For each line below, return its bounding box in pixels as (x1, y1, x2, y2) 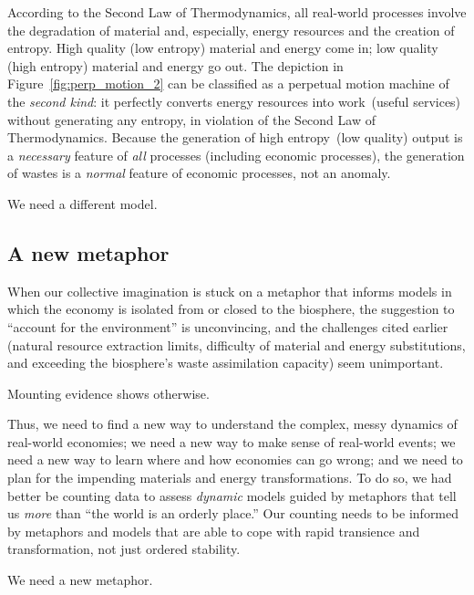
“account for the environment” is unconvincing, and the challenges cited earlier (7, 317, 448, 336)
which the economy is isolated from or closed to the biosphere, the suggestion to (7, 299, 455, 318)
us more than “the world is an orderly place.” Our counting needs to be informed (7, 504, 459, 523)
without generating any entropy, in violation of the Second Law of (7, 110, 376, 129)
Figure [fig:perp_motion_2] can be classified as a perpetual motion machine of (7, 74, 449, 93)
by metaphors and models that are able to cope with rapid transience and (7, 521, 420, 540)
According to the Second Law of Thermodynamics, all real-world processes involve (7, 3, 467, 21)
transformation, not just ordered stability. (7, 539, 241, 558)
